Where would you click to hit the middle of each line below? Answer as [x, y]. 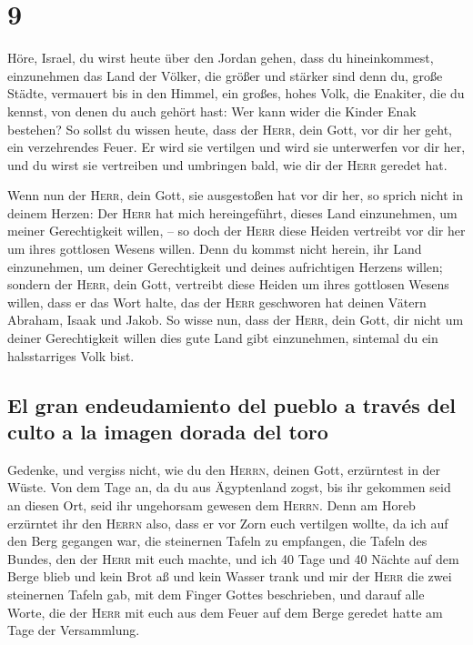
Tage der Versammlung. [74, 630]
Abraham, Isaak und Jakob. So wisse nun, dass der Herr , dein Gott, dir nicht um [236, 320]
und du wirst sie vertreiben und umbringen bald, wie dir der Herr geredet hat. [227, 164]
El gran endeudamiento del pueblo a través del [231, 404]
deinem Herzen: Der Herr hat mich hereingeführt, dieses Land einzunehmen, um [232, 212]
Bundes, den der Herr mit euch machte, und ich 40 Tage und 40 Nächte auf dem [233, 558]
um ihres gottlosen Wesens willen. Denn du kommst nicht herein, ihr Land [215, 249]
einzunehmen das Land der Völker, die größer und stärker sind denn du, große [225, 75]
